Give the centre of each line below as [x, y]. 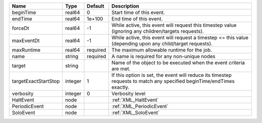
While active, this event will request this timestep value [174, 25]
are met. [121, 69]
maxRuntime [26, 50]
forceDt [20, 28]
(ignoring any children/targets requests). [158, 31]
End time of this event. [137, 19]
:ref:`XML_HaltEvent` [135, 100]
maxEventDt [26, 40]
